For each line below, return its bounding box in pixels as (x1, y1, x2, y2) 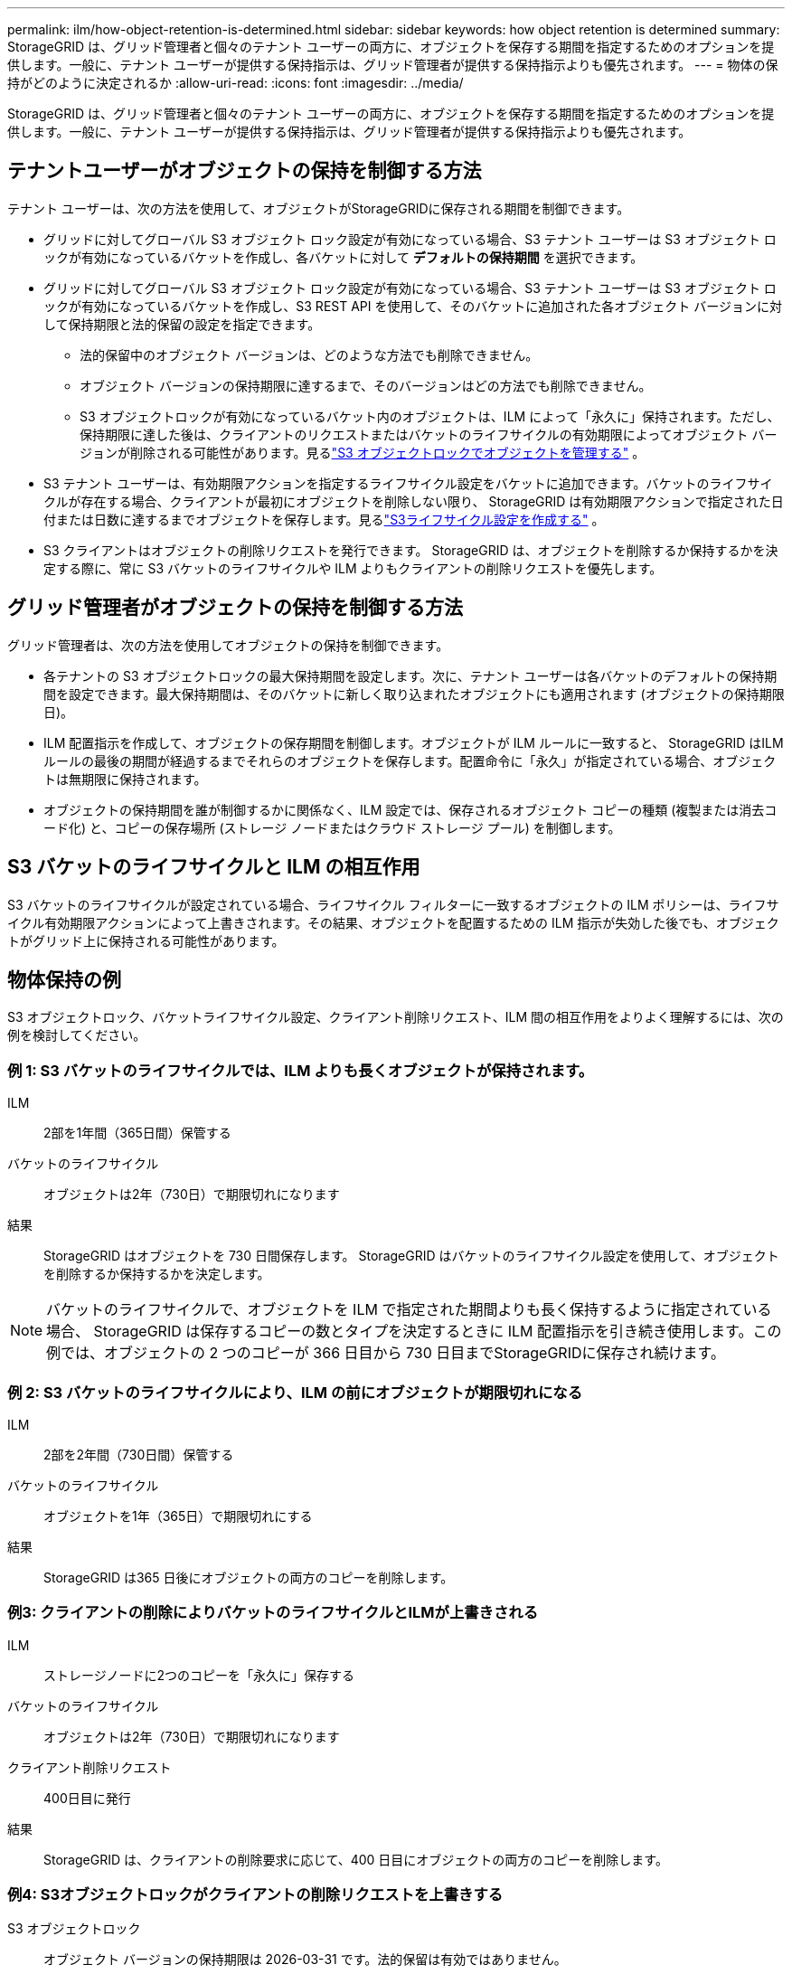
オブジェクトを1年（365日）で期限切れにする (43, 1507, 313, 1524)
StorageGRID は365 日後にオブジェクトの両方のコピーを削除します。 (43, 1569, 454, 1585)
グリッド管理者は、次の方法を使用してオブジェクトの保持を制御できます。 (7, 637, 449, 653)
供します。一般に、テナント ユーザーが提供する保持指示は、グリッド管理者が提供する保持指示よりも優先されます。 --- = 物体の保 (7, 57, 778, 72)
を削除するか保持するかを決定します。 (43, 1266, 270, 1282)
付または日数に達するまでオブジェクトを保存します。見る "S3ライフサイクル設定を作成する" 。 (43, 511, 605, 527)
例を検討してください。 (7, 1027, 146, 1044)
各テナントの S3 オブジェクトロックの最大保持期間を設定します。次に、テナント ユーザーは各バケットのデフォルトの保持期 (43, 667, 778, 684)
